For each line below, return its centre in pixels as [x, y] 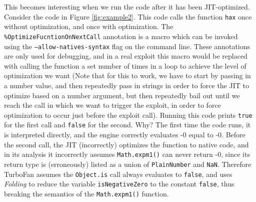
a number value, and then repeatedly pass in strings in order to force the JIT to [126, 85]
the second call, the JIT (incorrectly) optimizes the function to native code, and [126, 144]
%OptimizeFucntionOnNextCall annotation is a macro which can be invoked [121, 36]
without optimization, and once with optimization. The [89, 26]
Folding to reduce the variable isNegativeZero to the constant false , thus [119, 184]
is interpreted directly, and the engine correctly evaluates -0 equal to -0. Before [125, 135]
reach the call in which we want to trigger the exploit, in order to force [112, 105]
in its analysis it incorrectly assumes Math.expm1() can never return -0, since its [127, 154]
